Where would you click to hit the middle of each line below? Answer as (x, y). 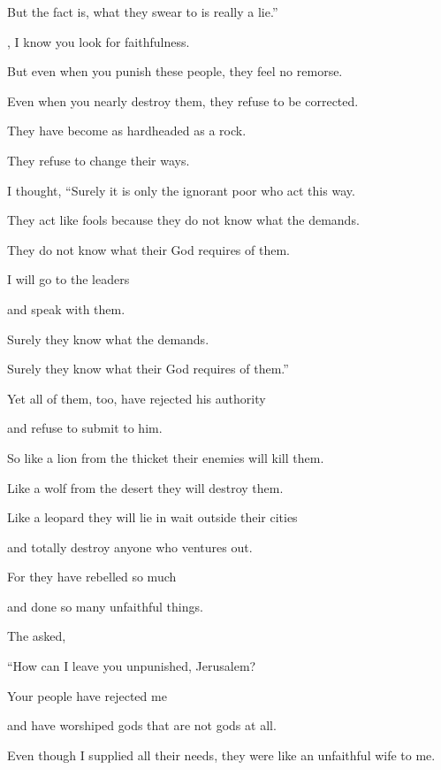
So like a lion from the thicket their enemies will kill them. (166, 457)
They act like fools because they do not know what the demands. (183, 220)
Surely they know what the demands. (108, 339)
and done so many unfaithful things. (105, 606)
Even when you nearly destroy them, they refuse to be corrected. (183, 100)
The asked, (37, 636)
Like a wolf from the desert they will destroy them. (145, 487)
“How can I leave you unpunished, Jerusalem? (132, 666)
